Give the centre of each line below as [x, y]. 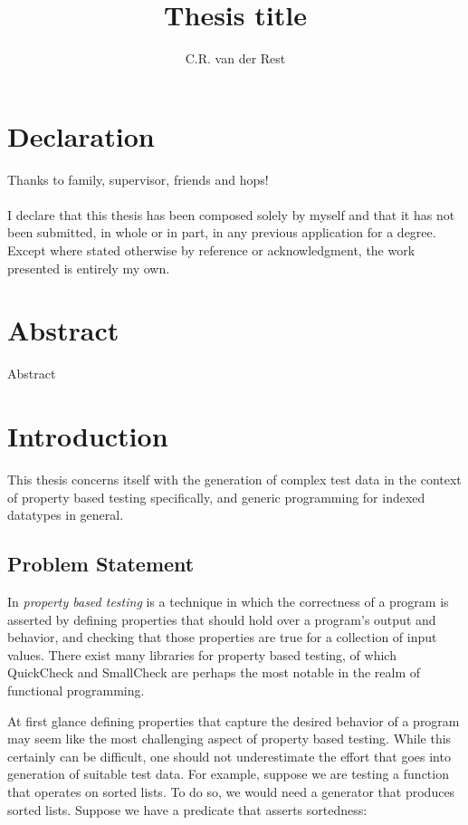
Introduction [88, 436]
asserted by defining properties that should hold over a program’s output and [222, 619]
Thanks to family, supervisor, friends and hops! [138, 179]
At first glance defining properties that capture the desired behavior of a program [234, 720]
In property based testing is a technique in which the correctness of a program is [228, 602]
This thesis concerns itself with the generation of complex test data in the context [234, 480]
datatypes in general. [66, 515]
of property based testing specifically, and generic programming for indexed [216, 497]
